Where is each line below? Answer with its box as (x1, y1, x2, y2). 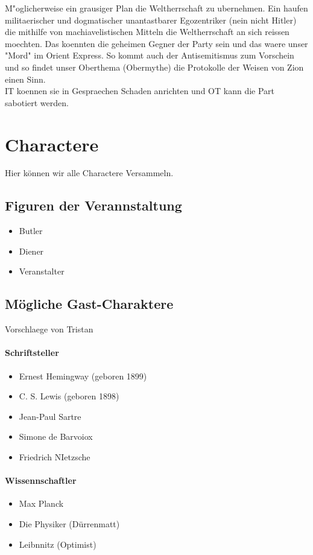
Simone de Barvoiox (19, 430, 93, 443)
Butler (19, 224, 43, 237)
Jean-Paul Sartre (19, 410, 81, 422)
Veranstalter (19, 265, 65, 277)
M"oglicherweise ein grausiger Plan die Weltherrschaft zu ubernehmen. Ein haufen (5, 2, 308, 14)
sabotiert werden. (5, 96, 69, 109)
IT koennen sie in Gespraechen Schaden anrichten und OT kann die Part (5, 84, 275, 97)
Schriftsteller (5, 346, 59, 359)
